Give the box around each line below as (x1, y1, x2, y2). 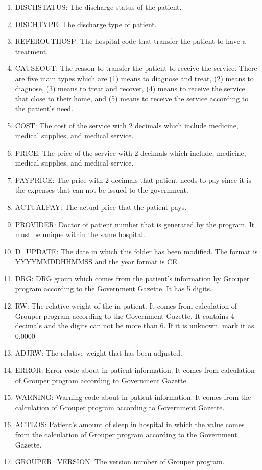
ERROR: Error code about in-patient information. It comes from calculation (15, 365, 255, 375)
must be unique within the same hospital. (15, 229, 145, 240)
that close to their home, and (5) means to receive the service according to (15, 93, 249, 104)
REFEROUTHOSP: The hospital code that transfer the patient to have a (15, 36, 246, 46)
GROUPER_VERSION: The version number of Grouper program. (15, 456, 225, 467)
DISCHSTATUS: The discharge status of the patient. (15, 2, 182, 12)
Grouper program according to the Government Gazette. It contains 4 (15, 310, 234, 321)
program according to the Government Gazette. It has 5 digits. (15, 283, 212, 294)
